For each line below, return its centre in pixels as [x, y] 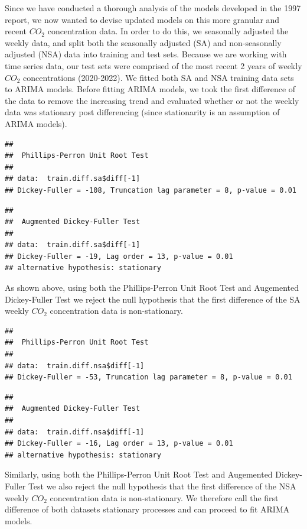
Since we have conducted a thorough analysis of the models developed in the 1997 [153, 8]
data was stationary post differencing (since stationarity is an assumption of [142, 112]
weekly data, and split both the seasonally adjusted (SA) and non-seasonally [143, 42]
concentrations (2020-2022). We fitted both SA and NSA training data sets [159, 77]
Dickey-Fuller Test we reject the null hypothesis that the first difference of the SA [153, 299]
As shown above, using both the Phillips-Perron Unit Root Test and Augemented [152, 288]
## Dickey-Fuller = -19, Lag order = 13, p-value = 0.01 [119, 256]
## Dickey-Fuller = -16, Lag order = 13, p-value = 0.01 [119, 444]
